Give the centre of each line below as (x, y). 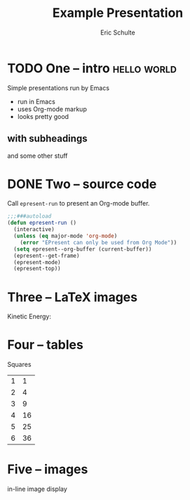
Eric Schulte (118, 32)
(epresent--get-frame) (47, 256)
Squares (19, 365)
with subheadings (47, 139)
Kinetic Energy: (29, 317)
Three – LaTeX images (73, 297)
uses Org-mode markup (52, 109)
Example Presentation (118, 13)
